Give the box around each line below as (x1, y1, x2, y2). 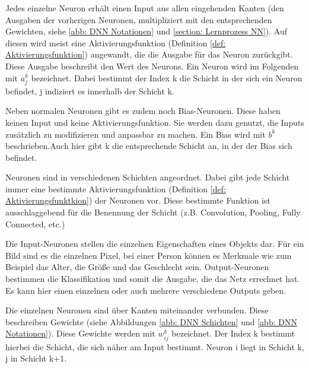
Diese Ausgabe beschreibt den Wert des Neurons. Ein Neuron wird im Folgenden (5, 59, 299, 72)
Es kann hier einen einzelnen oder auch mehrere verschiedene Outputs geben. (5, 284, 286, 296)
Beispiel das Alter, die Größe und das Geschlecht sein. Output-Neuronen (5, 261, 269, 273)
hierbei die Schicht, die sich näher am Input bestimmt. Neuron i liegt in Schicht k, (5, 340, 304, 353)
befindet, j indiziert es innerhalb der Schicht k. (5, 84, 174, 97)
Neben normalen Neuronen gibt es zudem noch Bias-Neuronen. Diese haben (5, 104, 281, 117)
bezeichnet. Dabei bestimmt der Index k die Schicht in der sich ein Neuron (31, 71, 302, 84)
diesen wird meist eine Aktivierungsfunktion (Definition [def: (5, 36, 226, 49)
